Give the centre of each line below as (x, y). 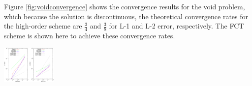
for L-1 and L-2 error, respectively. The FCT (176, 26)
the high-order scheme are (43, 26)
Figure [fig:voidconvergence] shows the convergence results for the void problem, (125, 6)
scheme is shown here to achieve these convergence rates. (90, 36)
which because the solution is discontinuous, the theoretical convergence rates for (126, 16)
